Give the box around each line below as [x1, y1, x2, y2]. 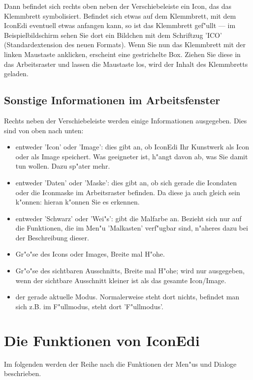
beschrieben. [4, 368, 41, 379]
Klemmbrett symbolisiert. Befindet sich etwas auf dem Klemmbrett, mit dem [4, 10, 236, 21]
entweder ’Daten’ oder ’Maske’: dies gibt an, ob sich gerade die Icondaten [15, 177, 237, 187]
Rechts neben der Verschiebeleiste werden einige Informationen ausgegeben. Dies [4, 115, 247, 125]
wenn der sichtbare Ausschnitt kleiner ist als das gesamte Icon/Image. [15, 275, 226, 285]
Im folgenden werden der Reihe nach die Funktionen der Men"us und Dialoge [4, 358, 237, 369]
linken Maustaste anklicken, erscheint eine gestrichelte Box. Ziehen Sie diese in [4, 49, 241, 59]
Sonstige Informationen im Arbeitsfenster [4, 92, 221, 108]
